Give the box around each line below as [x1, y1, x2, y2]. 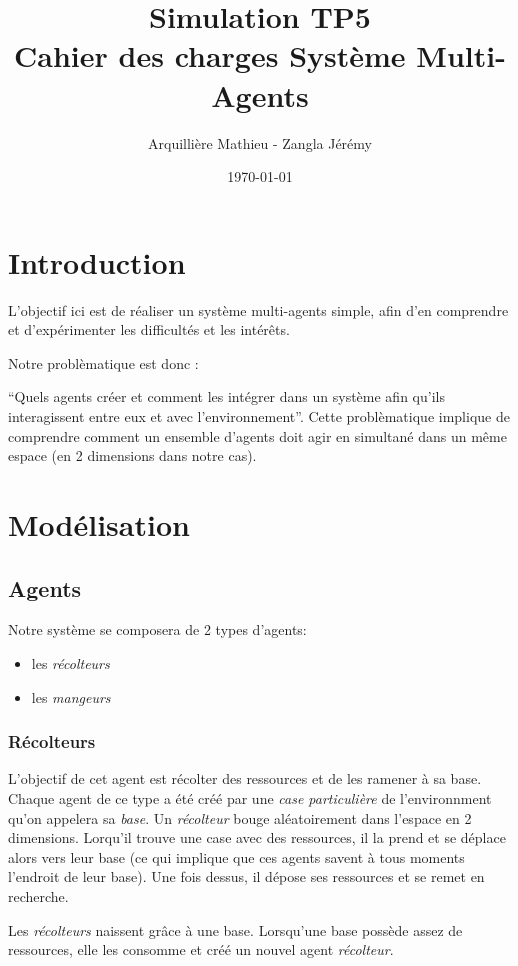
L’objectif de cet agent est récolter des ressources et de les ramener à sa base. [8, 768, 482, 789]
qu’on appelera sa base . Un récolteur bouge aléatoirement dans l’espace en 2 [8, 807, 472, 828]
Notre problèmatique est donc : [8, 352, 199, 373]
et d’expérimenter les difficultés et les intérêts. [8, 319, 290, 340]
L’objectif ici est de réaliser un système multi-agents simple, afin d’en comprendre [8, 299, 509, 320]
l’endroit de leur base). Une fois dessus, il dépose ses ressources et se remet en [8, 866, 485, 887]
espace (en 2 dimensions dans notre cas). [8, 445, 257, 466]
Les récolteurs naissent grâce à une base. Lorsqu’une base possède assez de [8, 919, 463, 940]
